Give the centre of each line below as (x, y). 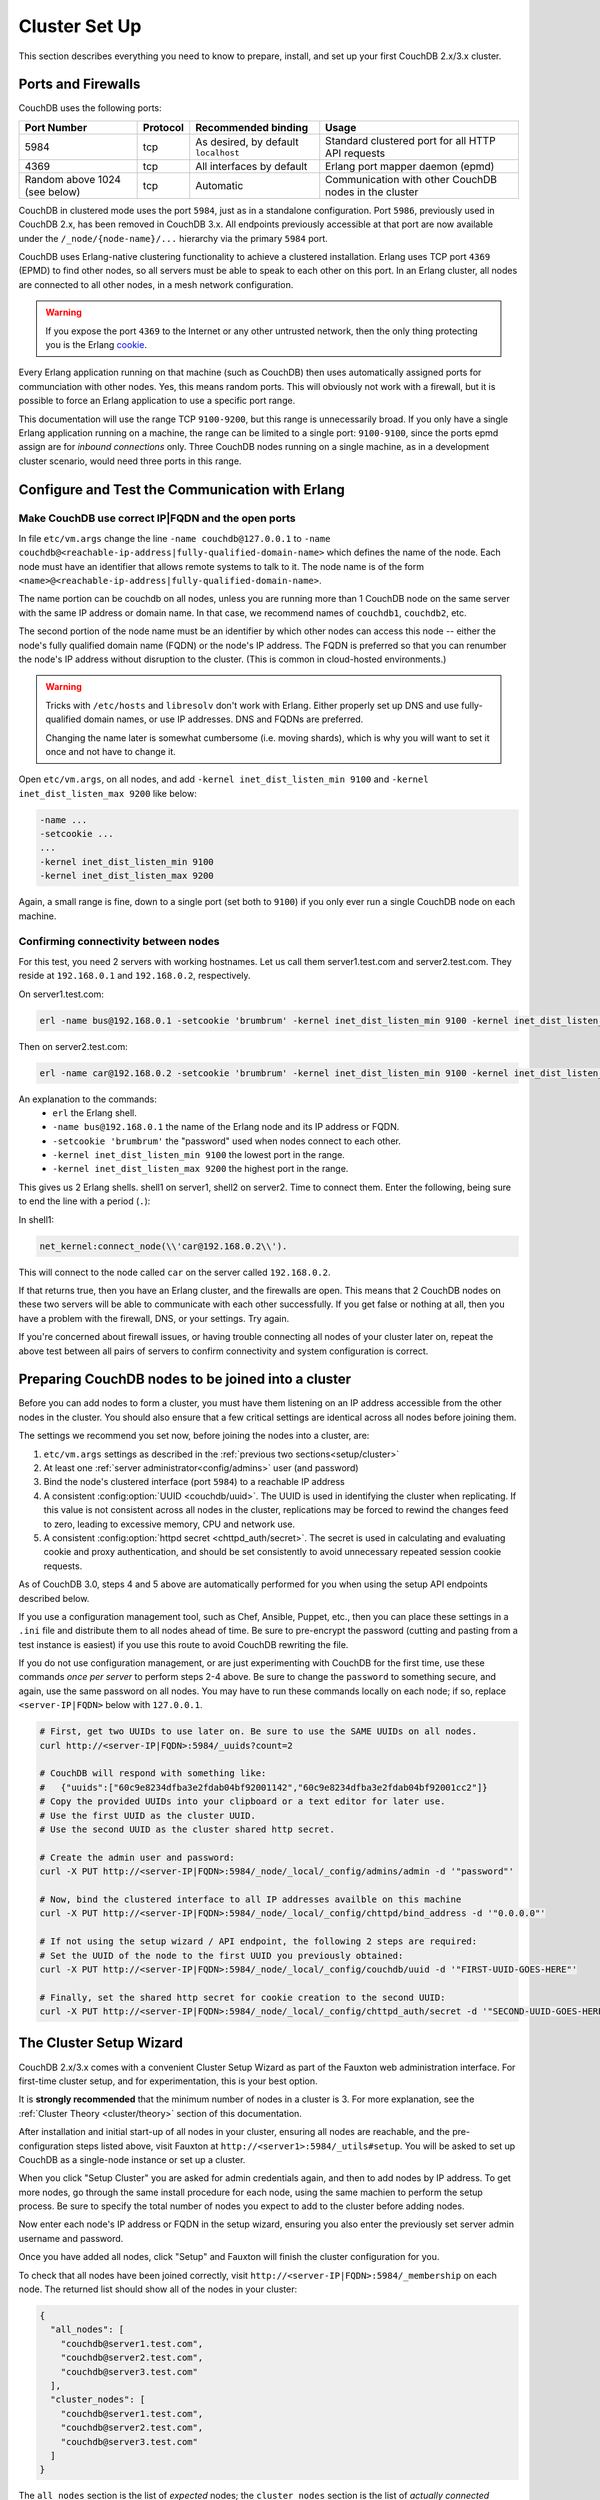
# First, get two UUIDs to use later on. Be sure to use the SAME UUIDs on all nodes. (258, 1731)
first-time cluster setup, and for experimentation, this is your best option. (168, 2081)
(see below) (52, 192)
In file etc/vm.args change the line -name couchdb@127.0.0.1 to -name (174, 538)
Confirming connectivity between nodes (119, 942)
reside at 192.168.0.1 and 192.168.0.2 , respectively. (134, 976)
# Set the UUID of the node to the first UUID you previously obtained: (221, 1955)
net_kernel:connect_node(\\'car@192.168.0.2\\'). (163, 1246)
